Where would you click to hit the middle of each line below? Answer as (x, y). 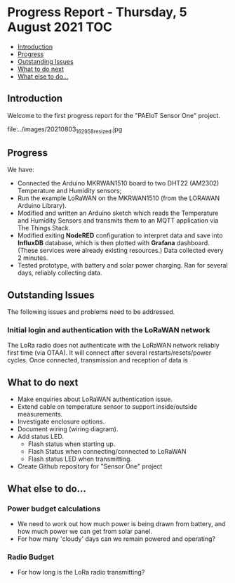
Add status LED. (41, 437)
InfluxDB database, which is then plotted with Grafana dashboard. (114, 243)
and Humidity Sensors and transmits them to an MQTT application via (118, 221)
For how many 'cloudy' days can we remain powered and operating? (116, 539)
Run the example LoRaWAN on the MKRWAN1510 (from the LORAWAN (118, 198)
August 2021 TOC (60, 27)
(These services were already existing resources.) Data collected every (120, 251)
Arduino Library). (42, 206)
